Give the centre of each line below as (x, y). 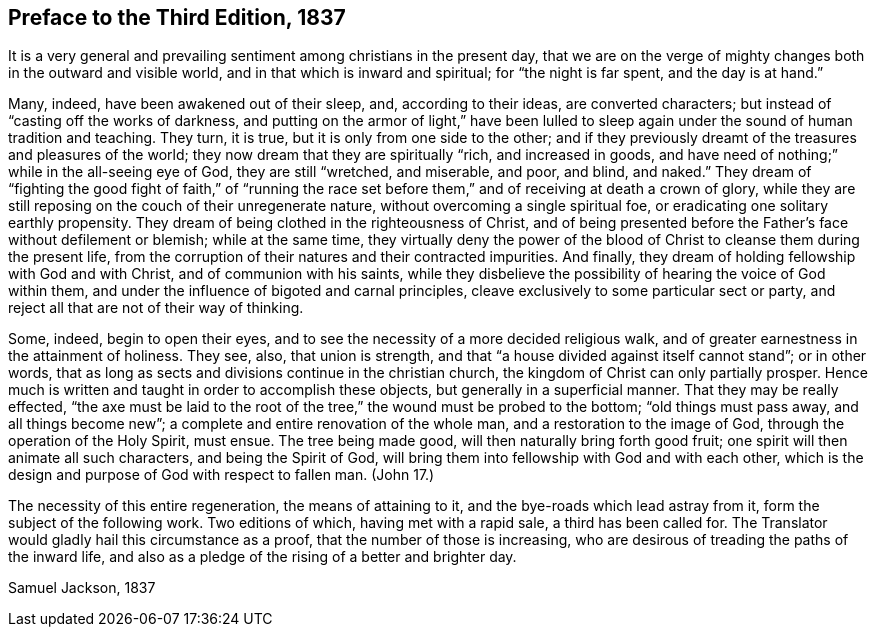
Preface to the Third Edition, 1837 (177, 17)
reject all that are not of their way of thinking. (156, 308)
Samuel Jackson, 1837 (82, 588)
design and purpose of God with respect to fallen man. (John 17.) (221, 475)
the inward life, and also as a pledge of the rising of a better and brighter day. (262, 557)
